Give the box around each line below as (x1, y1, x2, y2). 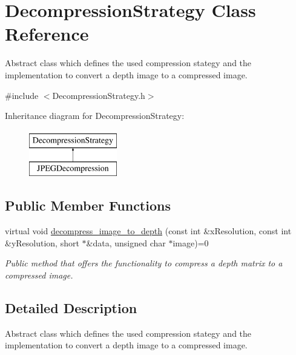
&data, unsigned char (86, 236, 166, 249)
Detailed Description (5, 298, 137, 317)
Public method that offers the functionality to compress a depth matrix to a (5, 257, 283, 269)
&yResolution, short (5, 236, 79, 249)
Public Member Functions (5, 196, 171, 215)
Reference (5, 21, 89, 46)
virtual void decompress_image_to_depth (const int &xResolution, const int (5, 225, 292, 237)
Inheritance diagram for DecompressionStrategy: (5, 109, 185, 122)
